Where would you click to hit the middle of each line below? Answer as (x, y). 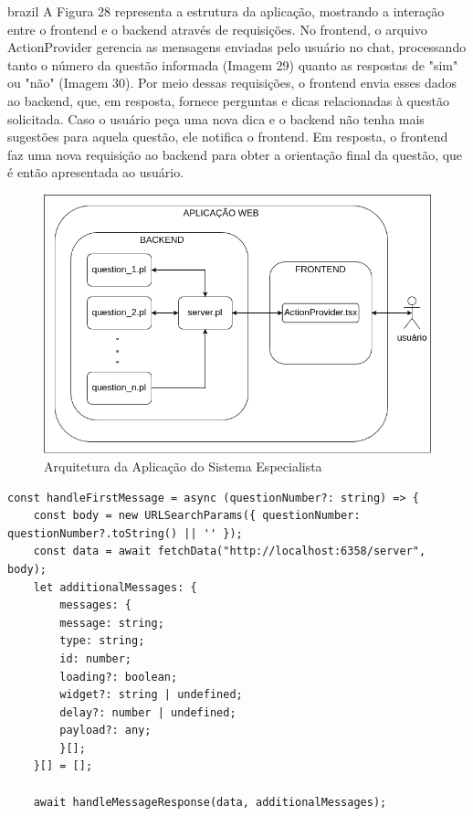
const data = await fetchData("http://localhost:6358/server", (230, 551)
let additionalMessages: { (115, 587)
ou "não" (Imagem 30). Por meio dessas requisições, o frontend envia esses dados (232, 83)
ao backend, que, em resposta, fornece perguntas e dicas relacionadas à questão (228, 100)
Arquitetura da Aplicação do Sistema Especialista (183, 466)
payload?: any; (105, 731)
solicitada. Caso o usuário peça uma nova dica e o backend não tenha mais (216, 118)
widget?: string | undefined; (151, 695)
